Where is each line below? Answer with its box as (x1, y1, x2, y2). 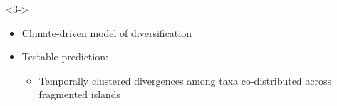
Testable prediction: (21, 49, 108, 64)
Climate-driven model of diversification (21, 25, 192, 40)
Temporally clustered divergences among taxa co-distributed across (38, 73, 332, 88)
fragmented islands (38, 87, 121, 102)
